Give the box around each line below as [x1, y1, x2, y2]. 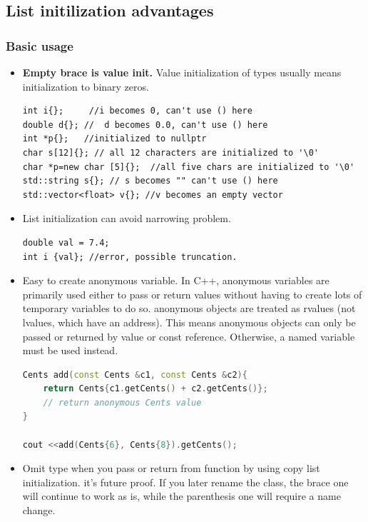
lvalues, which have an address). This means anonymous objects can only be [22, 314, 356, 329]
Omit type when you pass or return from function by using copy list [22, 461, 320, 476]
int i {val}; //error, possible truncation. [22, 251, 237, 262]
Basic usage [6, 36, 73, 54]
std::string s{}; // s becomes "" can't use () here [22, 176, 278, 186]
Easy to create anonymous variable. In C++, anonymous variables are [22, 273, 329, 288]
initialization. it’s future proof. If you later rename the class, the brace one [22, 474, 349, 489]
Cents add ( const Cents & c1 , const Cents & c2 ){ [22, 369, 247, 380]
